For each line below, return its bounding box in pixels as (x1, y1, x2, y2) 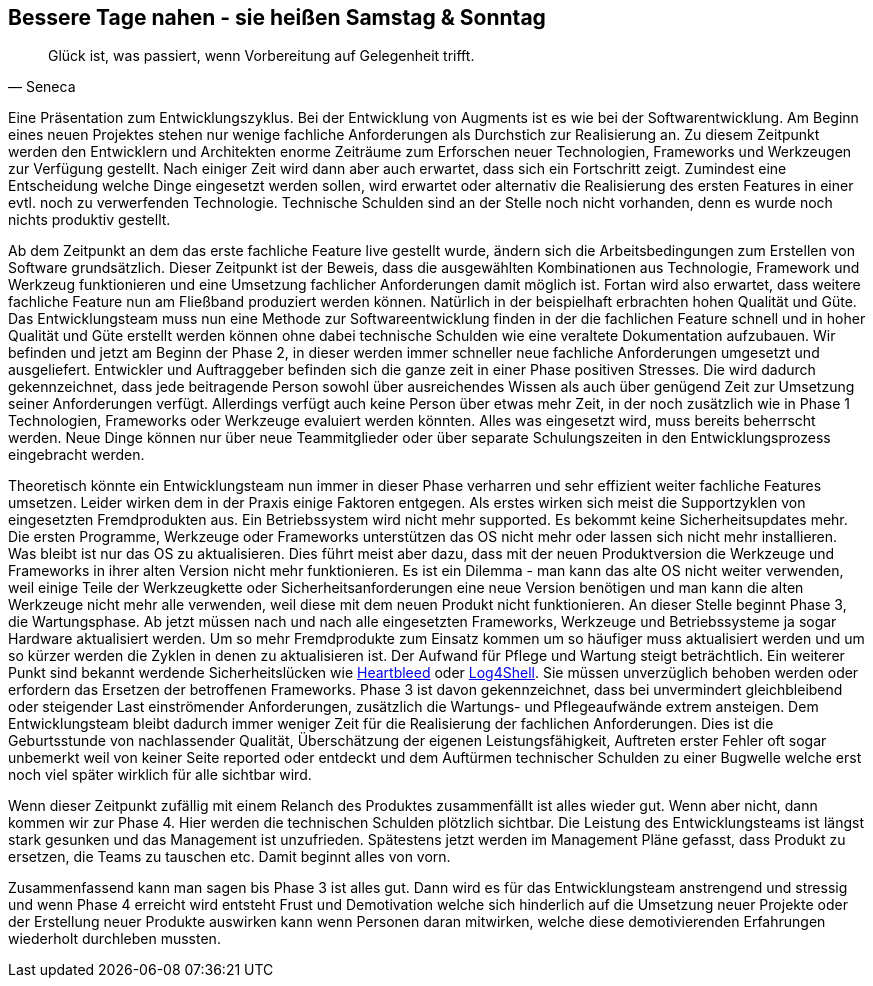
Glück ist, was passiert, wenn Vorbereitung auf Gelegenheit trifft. (48, 47, 475, 65)
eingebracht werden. (8, 446, 145, 464)
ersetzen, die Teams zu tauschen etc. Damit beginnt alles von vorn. (8, 848, 451, 866)
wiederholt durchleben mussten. (8, 930, 221, 948)
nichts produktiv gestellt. (8, 211, 171, 229)
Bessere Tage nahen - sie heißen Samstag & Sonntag (8, 5, 546, 30)
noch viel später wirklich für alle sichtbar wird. (8, 766, 312, 784)
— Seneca (8, 78, 76, 96)
